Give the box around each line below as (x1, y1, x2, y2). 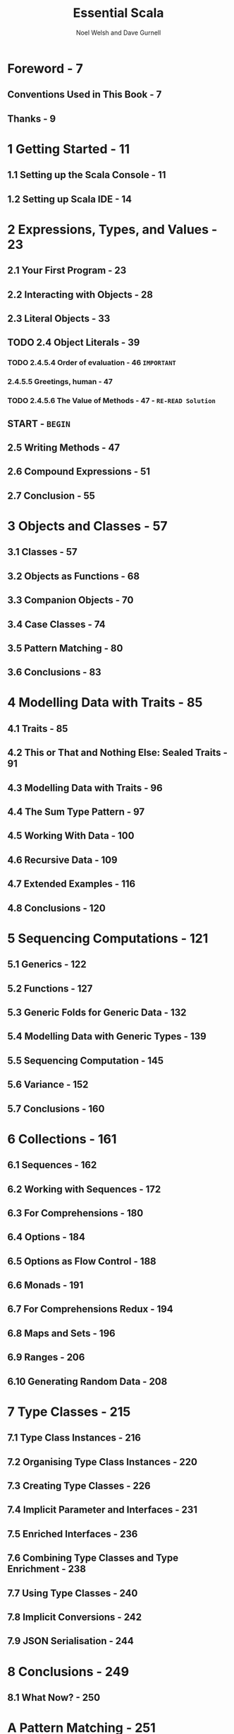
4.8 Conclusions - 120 (7, 902, 106, 914)
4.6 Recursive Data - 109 (7, 854, 118, 866)
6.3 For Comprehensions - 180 (7, 1207, 144, 1219)
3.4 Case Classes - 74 (7, 618, 106, 630)
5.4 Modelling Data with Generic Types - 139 (7, 1030, 207, 1042)
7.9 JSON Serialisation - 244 (7, 1635, 134, 1647)
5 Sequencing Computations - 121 (7, 930, 209, 946)
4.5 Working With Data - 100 (7, 830, 135, 842)
